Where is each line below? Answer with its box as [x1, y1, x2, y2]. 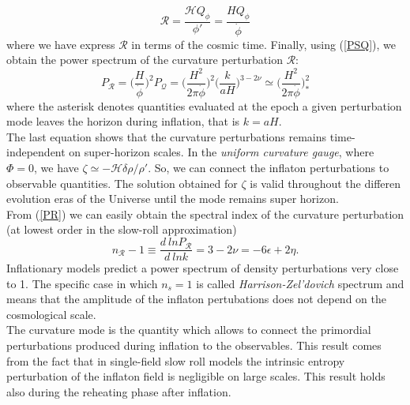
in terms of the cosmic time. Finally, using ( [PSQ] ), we [131, 36, 396, 52]
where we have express [6, 36, 115, 52]
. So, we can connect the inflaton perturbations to [148, 159, 389, 176]
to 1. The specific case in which [6, 275, 158, 291]
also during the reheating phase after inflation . [6, 383, 231, 399]
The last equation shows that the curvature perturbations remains [6, 128, 327, 144]
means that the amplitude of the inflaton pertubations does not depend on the [6, 291, 386, 307]
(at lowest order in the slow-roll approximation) [6, 221, 237, 238]
